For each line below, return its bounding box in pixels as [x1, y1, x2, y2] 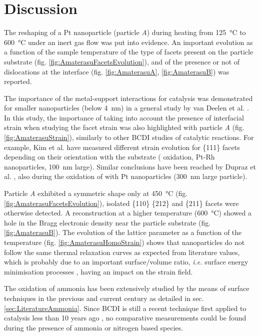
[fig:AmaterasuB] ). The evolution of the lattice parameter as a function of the [4, 227, 242, 237]
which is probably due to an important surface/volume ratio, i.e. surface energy [4, 256, 248, 267]
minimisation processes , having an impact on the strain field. [4, 266, 193, 276]
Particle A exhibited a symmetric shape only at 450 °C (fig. [4, 188, 188, 198]
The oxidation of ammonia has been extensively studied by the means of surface [4, 283, 249, 293]
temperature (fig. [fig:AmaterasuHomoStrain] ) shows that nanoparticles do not [4, 237, 245, 247]
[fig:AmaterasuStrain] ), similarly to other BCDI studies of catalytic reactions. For [4, 132, 254, 142]
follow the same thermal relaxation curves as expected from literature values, [4, 246, 240, 257]
